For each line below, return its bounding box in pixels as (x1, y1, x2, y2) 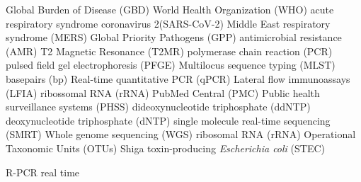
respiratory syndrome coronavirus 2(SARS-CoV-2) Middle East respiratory (6, 16, 331, 30)
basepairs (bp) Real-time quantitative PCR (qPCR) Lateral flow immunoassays (6, 71, 350, 86)
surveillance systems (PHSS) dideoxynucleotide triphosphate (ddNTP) (6, 99, 311, 114)
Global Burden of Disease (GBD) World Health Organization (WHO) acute (6, 2, 334, 16)
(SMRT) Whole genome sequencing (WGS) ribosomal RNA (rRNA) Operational (6, 127, 356, 142)
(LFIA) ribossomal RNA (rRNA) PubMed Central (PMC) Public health (6, 85, 320, 100)
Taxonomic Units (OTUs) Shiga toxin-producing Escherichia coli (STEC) (6, 140, 325, 155)
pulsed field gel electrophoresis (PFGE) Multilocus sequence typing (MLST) (6, 57, 336, 72)
